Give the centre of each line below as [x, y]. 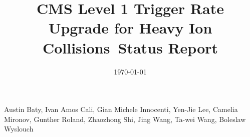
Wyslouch [19, 129]
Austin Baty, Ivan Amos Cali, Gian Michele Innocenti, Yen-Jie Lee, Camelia [121, 109]
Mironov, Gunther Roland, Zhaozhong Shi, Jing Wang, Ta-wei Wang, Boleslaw [125, 119]
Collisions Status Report [130, 47]
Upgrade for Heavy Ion [130, 28]
